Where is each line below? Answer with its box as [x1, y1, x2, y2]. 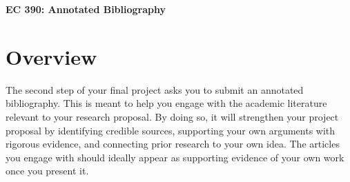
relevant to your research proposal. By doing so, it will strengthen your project [6, 109, 339, 123]
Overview [6, 42, 97, 70]
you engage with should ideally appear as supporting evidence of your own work [6, 150, 344, 164]
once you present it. [6, 163, 89, 178]
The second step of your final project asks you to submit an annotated [6, 82, 304, 97]
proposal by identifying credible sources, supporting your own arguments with [6, 123, 336, 137]
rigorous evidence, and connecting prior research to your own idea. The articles [6, 136, 340, 151]
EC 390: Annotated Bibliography [6, 2, 166, 16]
